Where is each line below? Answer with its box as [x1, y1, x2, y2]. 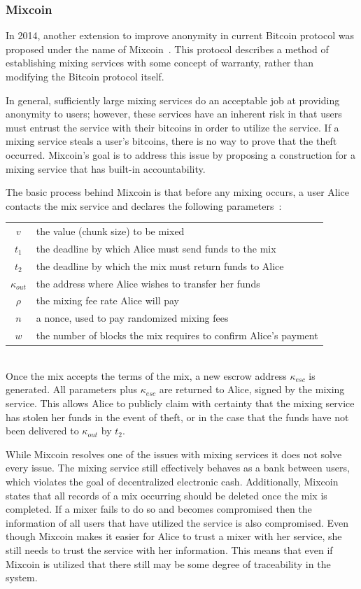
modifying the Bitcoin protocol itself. [6, 69, 164, 83]
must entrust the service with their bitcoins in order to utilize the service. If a [6, 120, 339, 134]
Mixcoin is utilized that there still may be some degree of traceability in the [6, 556, 331, 571]
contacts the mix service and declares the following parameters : [6, 198, 282, 213]
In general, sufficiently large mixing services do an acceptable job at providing [6, 92, 340, 107]
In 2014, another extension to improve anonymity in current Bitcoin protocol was [6, 28, 354, 43]
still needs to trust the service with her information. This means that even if [6, 542, 333, 557]
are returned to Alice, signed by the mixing [159, 382, 345, 397]
